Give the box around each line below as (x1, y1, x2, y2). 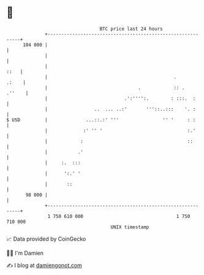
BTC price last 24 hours (99, 26, 164, 32)
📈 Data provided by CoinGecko (6, 235, 86, 243)
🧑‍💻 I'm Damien (6, 249, 44, 257)
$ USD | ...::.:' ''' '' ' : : (6, 116, 196, 123)
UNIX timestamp (110, 224, 149, 230)
